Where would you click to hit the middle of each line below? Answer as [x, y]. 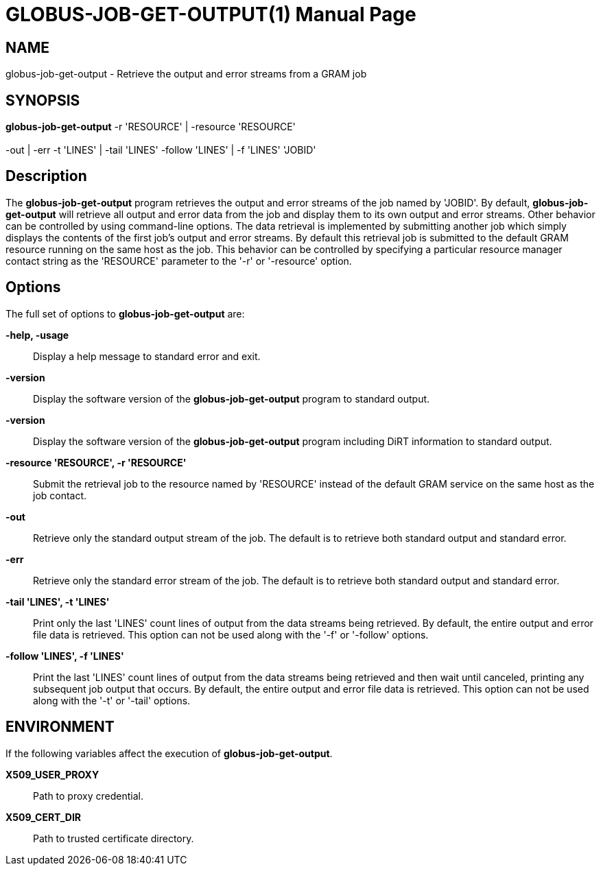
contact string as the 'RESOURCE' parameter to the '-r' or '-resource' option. [179, 261]
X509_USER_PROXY [52, 774]
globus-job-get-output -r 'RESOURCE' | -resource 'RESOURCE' [151, 127]
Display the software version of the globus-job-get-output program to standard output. [232, 398]
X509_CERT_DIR [44, 817]
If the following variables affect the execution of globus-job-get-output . [169, 753]
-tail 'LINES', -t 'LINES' [58, 601]
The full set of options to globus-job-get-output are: [125, 313]
